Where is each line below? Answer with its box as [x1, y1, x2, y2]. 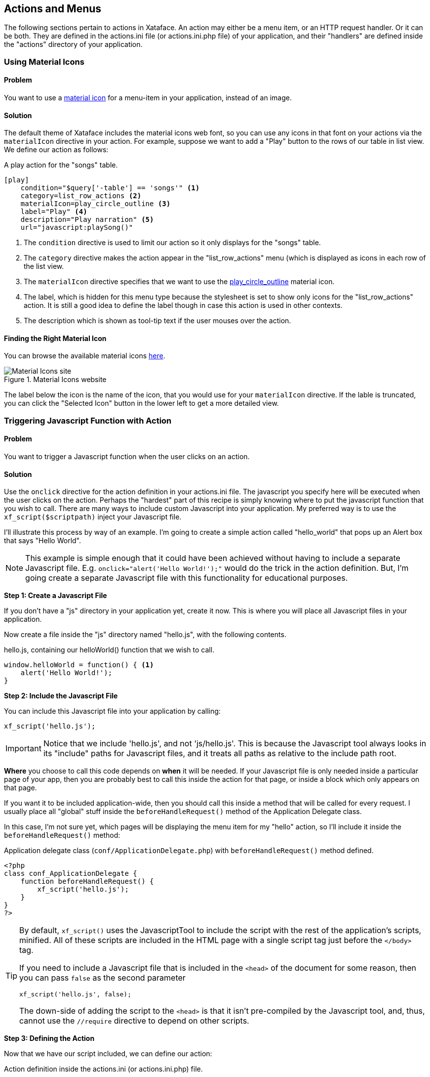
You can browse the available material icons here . [4, 351, 165, 360]
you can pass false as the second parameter [19, 973, 186, 983]
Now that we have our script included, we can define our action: [4, 1049, 212, 1058]
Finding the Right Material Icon [4, 334, 107, 343]
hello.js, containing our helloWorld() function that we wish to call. [4, 646, 215, 654]
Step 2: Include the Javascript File [4, 691, 118, 700]
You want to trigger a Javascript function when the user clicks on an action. [4, 452, 250, 461]
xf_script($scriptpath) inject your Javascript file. [4, 513, 182, 521]
